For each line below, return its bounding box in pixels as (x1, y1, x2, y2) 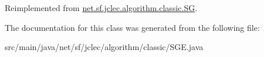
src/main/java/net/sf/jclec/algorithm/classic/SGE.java (5, 41, 204, 53)
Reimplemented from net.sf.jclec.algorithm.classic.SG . (5, 2, 198, 13)
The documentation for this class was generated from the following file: (5, 21, 260, 33)
